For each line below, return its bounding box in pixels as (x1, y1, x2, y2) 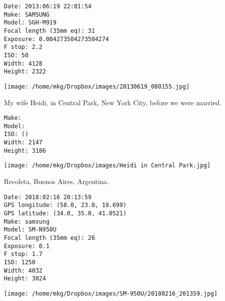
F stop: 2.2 (4, 44, 43, 51)
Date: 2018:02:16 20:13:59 (4, 193, 91, 201)
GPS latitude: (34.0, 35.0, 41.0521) (4, 210, 127, 217)
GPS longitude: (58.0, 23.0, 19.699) (4, 202, 127, 209)
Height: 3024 (4, 275, 46, 282)
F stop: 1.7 (4, 251, 43, 258)
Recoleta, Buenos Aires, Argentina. (4, 176, 109, 186)
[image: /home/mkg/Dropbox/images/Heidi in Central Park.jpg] (4, 162, 211, 169)
